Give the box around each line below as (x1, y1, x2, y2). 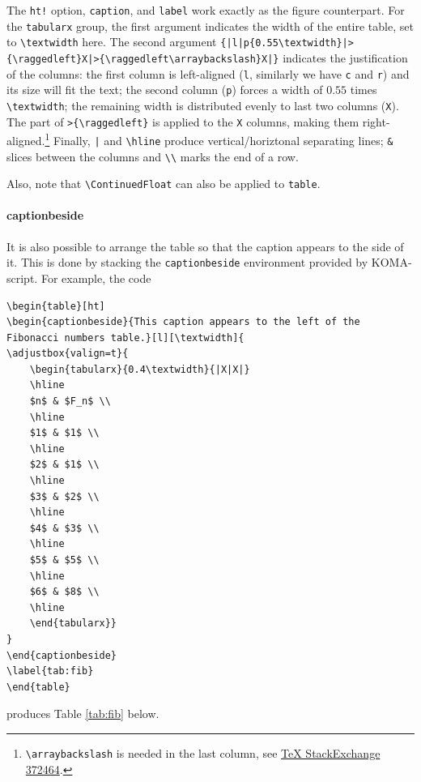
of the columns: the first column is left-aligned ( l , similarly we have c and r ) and (6, 65, 410, 82)
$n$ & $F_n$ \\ (29, 395, 111, 408)
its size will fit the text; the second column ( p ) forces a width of (6, 81, 323, 98)
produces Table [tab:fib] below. (6, 705, 159, 722)
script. (6, 269, 38, 286)
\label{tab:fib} (6, 665, 94, 677)
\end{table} (6, 681, 70, 693)
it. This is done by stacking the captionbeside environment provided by (6, 254, 368, 271)
